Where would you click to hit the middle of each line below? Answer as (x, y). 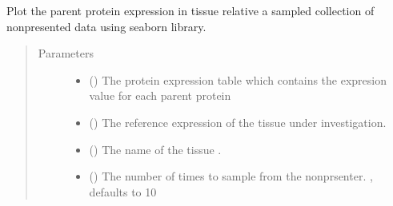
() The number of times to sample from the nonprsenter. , (231, 176)
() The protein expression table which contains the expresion (238, 79)
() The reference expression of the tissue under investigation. (238, 122)
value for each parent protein (160, 95)
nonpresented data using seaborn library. (106, 26)
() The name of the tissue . (155, 149)
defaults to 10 (123, 191)
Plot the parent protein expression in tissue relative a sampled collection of (190, 10)
